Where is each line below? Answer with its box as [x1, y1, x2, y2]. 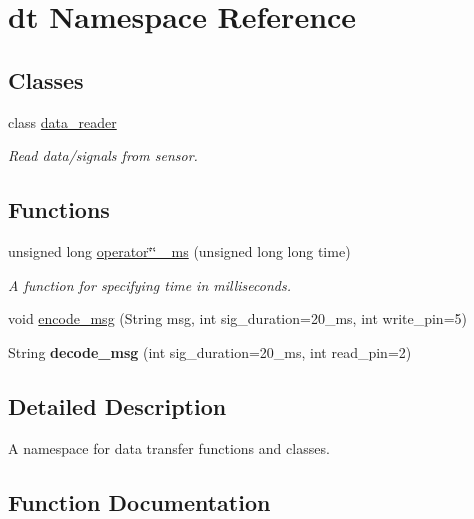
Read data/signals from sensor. [8, 145, 198, 166]
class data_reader [8, 111, 117, 132]
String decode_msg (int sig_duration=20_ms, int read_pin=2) [8, 341, 412, 362]
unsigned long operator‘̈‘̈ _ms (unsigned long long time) [8, 240, 351, 261]
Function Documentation [8, 486, 271, 517]
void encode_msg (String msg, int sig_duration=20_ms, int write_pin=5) [8, 308, 467, 329]
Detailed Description [8, 390, 227, 421]
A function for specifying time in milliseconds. [8, 274, 291, 295]
